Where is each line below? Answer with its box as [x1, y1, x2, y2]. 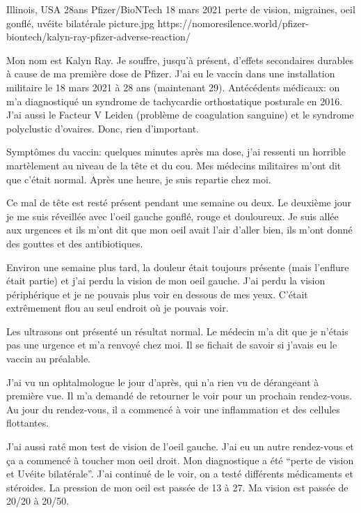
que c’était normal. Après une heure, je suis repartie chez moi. [6, 171, 271, 186]
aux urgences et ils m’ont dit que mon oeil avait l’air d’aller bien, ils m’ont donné [6, 222, 353, 237]
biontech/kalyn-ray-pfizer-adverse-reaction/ [6, 29, 191, 44]
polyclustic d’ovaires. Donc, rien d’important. [6, 121, 200, 135]
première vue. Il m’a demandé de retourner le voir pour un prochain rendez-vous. [6, 388, 353, 403]
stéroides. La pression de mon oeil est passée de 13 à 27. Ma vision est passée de [6, 480, 348, 494]
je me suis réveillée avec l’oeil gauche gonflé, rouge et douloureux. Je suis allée [6, 208, 339, 223]
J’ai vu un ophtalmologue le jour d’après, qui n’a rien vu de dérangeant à [6, 374, 319, 389]
